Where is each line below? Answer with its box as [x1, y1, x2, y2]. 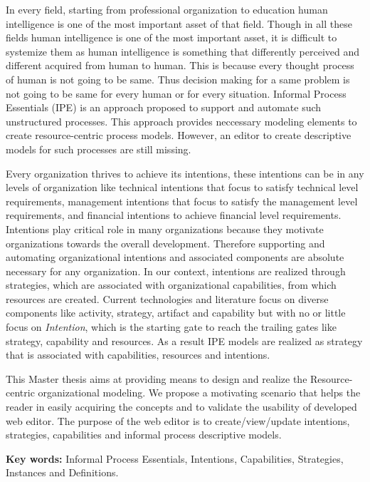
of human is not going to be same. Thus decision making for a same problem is [6, 71, 350, 86]
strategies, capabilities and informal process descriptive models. [6, 427, 282, 442]
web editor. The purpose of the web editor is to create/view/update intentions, [6, 413, 350, 428]
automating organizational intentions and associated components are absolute [6, 250, 344, 265]
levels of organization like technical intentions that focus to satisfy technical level [6, 180, 359, 195]
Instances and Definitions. [6, 465, 119, 480]
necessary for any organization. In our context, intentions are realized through [6, 263, 346, 278]
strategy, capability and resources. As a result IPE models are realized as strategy [6, 333, 363, 348]
